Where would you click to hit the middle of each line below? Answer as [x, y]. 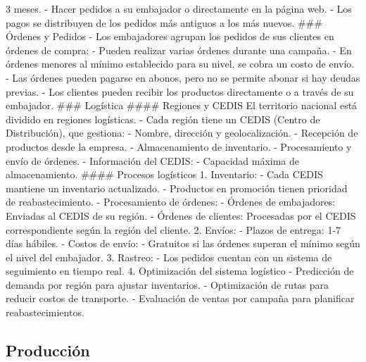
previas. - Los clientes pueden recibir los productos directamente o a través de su [180, 91]
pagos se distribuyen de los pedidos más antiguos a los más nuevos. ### [164, 22]
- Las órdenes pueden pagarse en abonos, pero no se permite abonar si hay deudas [183, 77]
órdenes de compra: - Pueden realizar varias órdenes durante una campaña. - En [179, 50]
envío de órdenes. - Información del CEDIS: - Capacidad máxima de [153, 160]
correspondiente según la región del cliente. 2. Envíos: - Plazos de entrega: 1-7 [173, 229]
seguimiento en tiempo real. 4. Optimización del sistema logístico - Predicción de [180, 271]
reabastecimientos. [45, 312]
